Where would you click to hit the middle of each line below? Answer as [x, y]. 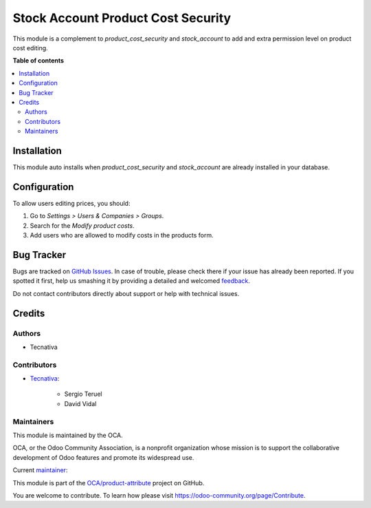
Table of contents [38, 61]
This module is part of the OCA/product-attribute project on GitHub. [109, 483]
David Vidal [80, 403]
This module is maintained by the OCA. [68, 435]
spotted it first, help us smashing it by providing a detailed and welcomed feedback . [132, 281]
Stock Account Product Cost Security [122, 18]
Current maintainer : [40, 470]
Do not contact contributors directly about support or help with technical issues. [126, 293]
